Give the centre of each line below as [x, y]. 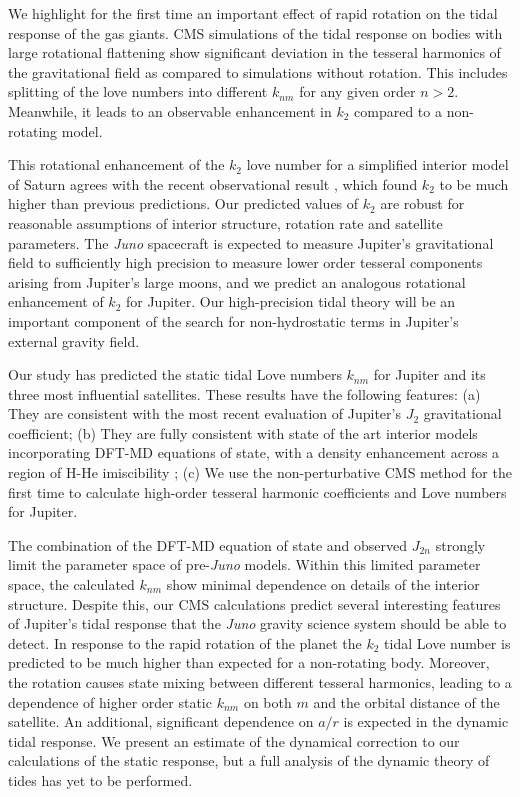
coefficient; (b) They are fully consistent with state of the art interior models [243, 432]
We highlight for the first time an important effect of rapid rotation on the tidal [253, 13]
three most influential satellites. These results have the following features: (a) [244, 393]
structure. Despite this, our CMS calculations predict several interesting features [254, 603]
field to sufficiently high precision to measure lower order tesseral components [245, 262]
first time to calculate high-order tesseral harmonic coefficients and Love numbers [257, 491]
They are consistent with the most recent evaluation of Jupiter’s [204, 413]
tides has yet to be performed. [100, 779]
